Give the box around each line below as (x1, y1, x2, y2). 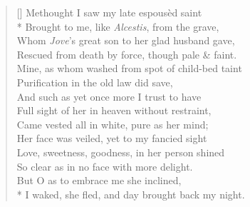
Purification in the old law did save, (16, 74, 173, 89)
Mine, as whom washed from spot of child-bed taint (16, 61, 242, 76)
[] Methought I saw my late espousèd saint (16, 5, 202, 19)
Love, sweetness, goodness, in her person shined (16, 144, 225, 159)
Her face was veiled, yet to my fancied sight (16, 131, 207, 146)
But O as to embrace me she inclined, (16, 173, 182, 188)
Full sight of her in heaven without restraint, (16, 103, 212, 118)
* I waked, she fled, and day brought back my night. (16, 186, 245, 201)
